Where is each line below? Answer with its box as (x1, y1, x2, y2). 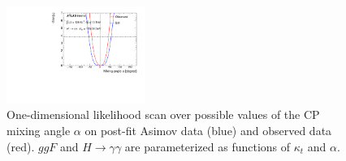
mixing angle (6, 122, 71, 139)
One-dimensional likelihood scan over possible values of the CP (6, 106, 320, 123)
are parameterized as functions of (124, 138, 291, 155)
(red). (6, 138, 35, 155)
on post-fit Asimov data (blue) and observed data (84, 122, 332, 139)
